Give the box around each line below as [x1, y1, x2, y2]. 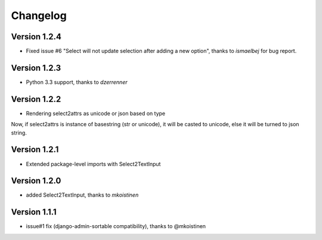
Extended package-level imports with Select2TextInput [26, 160, 161, 167]
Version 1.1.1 [11, 207, 57, 217]
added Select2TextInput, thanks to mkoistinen [26, 191, 139, 199]
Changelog [11, 9, 67, 22]
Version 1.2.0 [11, 176, 61, 186]
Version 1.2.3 [11, 63, 61, 73]
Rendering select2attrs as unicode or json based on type [26, 110, 166, 117]
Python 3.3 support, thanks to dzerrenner [26, 78, 128, 86]
